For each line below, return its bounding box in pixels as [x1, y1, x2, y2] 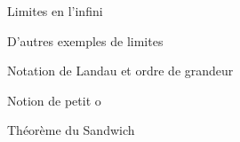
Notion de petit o [7, 91, 101, 109]
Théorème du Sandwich [7, 121, 135, 139]
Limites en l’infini [7, 2, 103, 20]
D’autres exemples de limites [7, 31, 164, 50]
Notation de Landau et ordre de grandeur [7, 61, 234, 80]
